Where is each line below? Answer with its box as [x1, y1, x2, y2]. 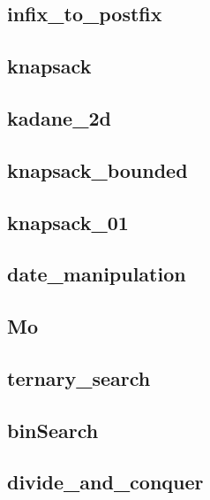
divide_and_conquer [7, 468, 204, 496]
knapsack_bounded [7, 156, 188, 183]
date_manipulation [7, 260, 186, 288]
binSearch [7, 416, 99, 443]
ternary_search [7, 364, 151, 391]
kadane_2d [7, 104, 111, 131]
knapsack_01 [7, 208, 129, 235]
